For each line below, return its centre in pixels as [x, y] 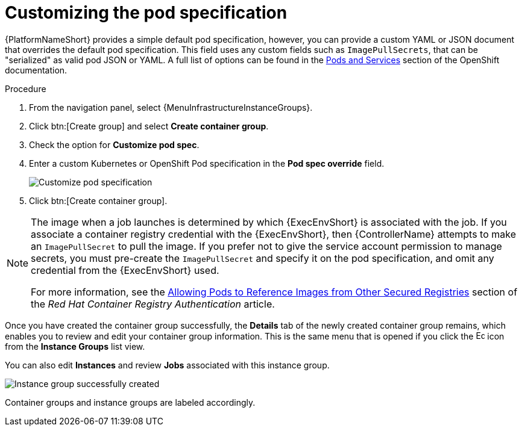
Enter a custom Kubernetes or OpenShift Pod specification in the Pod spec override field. [207, 163]
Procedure [26, 88]
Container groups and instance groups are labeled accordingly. [130, 402]
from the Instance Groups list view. [75, 346]
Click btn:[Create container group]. [98, 200]
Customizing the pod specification [146, 13]
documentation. [36, 70]
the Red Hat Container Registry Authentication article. [153, 304]
